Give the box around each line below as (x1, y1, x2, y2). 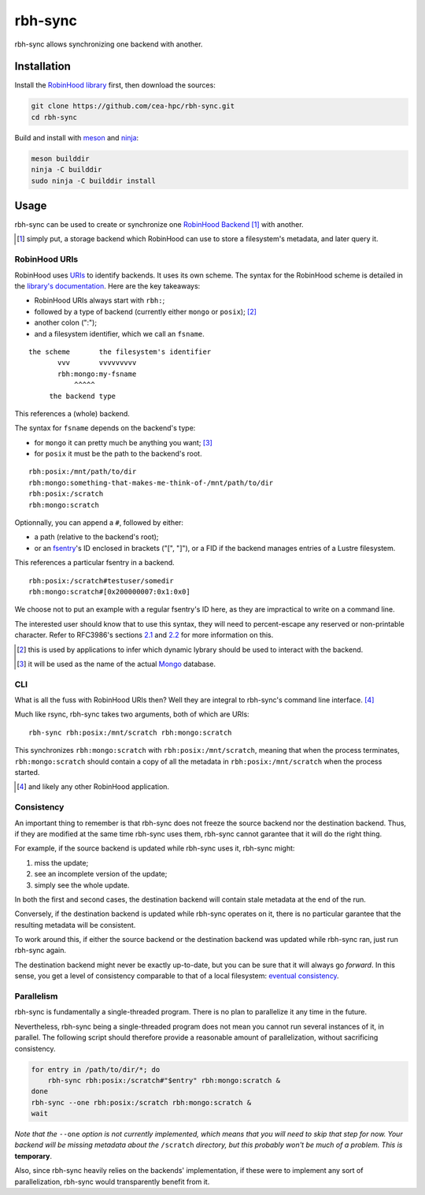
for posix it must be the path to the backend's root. (34, 449, 202, 459)
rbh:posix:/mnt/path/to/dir (28, 467, 137, 476)
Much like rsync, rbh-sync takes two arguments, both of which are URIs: (14, 709, 249, 719)
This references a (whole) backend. (14, 408, 130, 418)
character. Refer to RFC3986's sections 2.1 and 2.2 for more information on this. (14, 631, 274, 640)
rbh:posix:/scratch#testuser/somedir (28, 576, 175, 585)
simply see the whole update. (34, 880, 130, 890)
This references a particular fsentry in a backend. (14, 558, 175, 568)
